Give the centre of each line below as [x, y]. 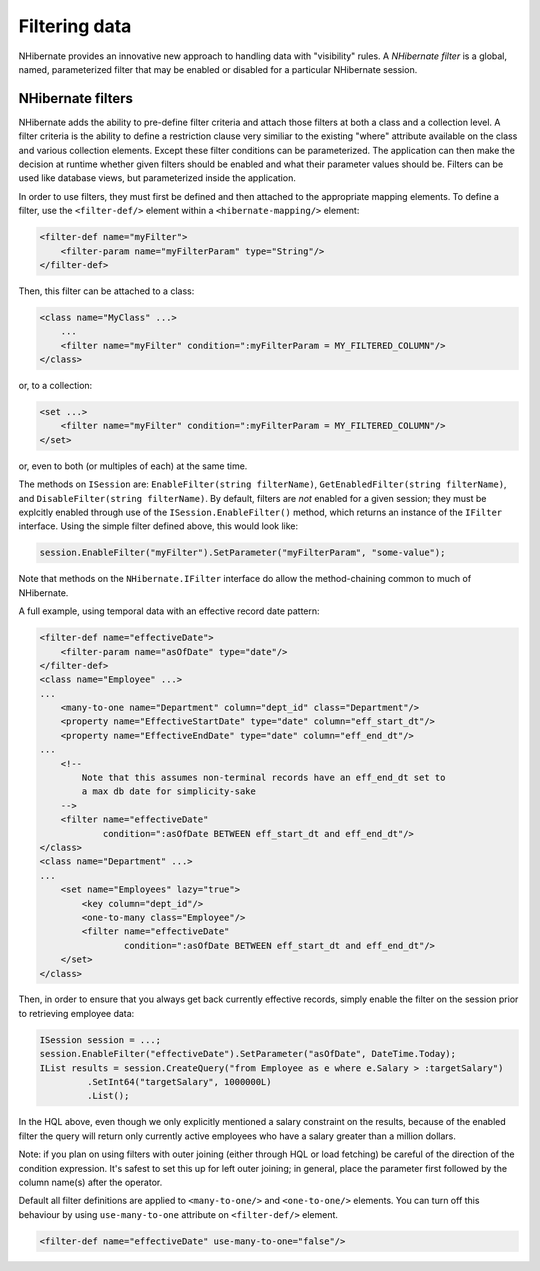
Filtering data [75, 26]
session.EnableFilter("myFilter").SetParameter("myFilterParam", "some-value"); [242, 553]
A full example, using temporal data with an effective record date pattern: [169, 611]
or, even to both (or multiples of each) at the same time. [133, 466]
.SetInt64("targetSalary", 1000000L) [179, 1082]
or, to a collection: [55, 386]
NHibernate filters [76, 98]
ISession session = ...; [100, 1039]
